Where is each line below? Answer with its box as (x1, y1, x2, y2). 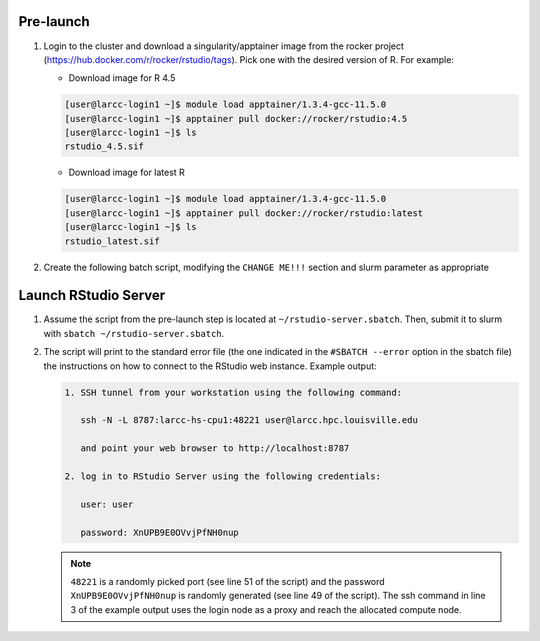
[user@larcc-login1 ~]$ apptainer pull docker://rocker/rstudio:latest (64, 207, 424, 219)
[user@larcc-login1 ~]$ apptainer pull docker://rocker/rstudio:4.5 (64, 113, 408, 124)
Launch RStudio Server (18, 287, 166, 304)
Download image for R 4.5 (68, 72, 176, 84)
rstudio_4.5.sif (64, 141, 145, 152)
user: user (80, 498, 134, 510)
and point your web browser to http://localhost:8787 (80, 443, 350, 454)
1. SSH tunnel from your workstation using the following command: (64, 386, 403, 398)
